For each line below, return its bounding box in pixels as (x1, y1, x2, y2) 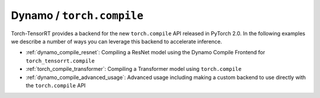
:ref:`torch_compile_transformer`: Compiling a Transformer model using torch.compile (25, 66, 242, 73)
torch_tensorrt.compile (25, 57, 95, 64)
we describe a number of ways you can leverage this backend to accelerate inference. (11, 38, 222, 45)
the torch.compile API (25, 81, 86, 89)
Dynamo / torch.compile (11, 9, 143, 22)
